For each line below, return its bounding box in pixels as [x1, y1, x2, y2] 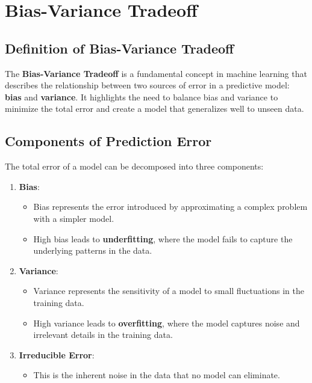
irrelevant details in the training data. [33, 328, 173, 341]
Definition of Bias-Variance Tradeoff [5, 38, 234, 57]
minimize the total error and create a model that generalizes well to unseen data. [5, 102, 304, 115]
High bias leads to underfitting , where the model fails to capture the [33, 232, 293, 245]
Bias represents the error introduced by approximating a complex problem [33, 200, 308, 213]
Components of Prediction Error [5, 132, 212, 150]
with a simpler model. [33, 212, 114, 224]
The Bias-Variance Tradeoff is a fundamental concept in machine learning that [5, 67, 307, 79]
